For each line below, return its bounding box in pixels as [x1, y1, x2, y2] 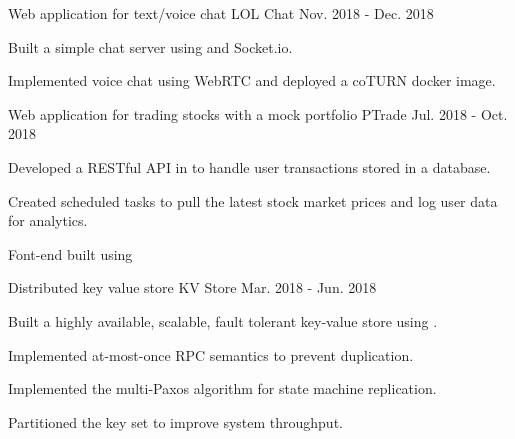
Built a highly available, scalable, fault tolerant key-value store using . [8, 310, 438, 331]
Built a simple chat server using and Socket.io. [8, 36, 293, 57]
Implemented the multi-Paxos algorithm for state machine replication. [8, 378, 437, 399]
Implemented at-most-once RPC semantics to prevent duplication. [8, 344, 414, 365]
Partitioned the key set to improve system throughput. [8, 411, 343, 432]
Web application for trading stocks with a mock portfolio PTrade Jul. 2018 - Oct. [8, 103, 508, 124]
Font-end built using [8, 243, 133, 264]
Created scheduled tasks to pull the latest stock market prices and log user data [8, 190, 498, 211]
